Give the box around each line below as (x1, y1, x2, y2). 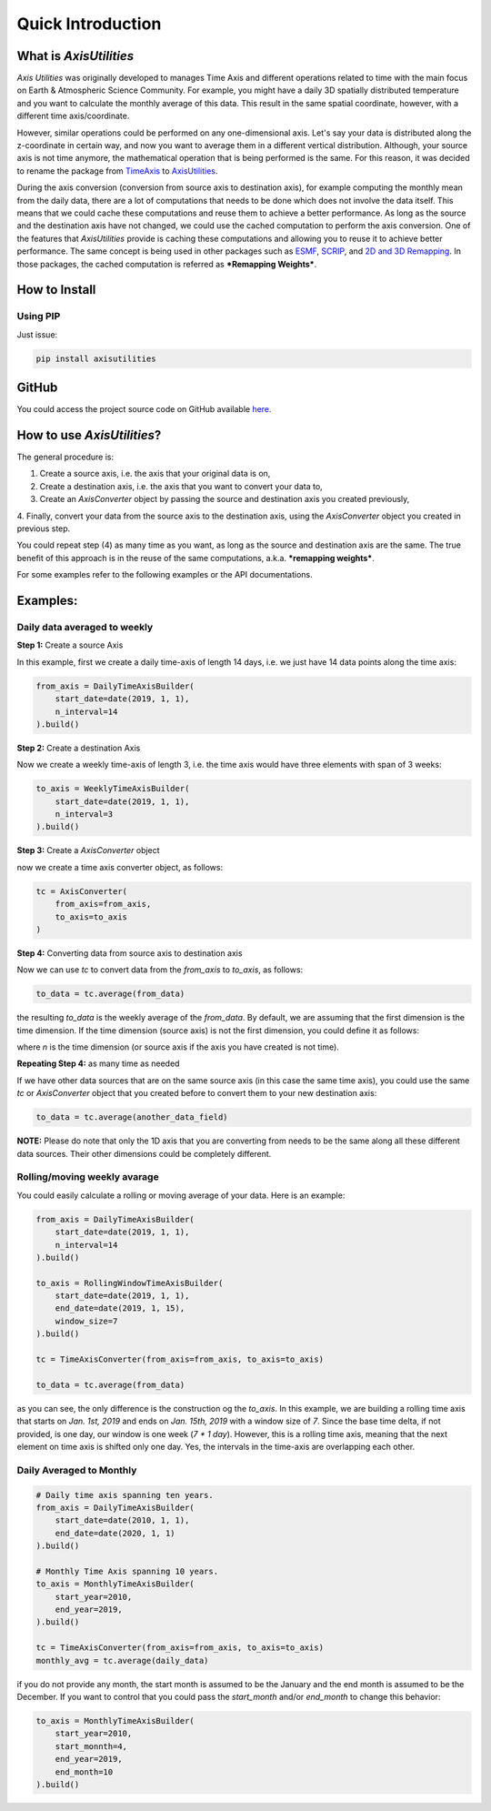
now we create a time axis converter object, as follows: (16, 861, 223, 872)
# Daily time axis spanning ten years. (35, 1490, 214, 1500)
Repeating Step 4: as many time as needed (16, 1058, 180, 1069)
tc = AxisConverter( (35, 886, 127, 896)
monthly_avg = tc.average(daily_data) (35, 1655, 209, 1665)
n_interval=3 (55, 810, 114, 820)
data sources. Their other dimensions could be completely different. (16, 1148, 272, 1159)
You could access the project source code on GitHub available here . (16, 404, 272, 415)
